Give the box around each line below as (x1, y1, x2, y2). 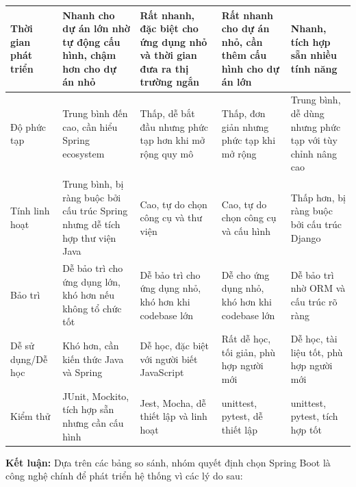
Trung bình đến (62, 105, 128, 120)
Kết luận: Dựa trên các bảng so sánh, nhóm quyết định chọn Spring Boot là (5, 455, 331, 469)
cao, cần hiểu (62, 119, 118, 134)
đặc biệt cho (140, 21, 199, 36)
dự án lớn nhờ (62, 21, 130, 36)
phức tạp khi (221, 133, 276, 147)
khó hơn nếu (62, 288, 115, 302)
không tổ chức (62, 301, 122, 315)
